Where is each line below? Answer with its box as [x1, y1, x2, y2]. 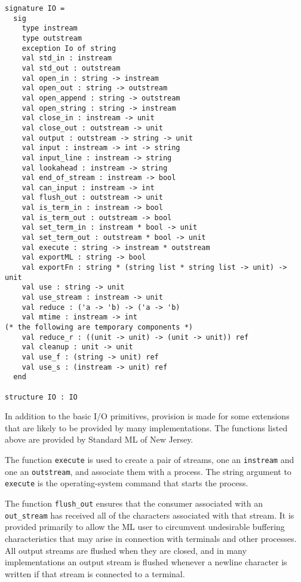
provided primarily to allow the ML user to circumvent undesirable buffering [5, 520, 285, 533]
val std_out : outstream [21, 63, 121, 72]
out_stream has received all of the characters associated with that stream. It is [5, 508, 294, 521]
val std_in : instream [21, 54, 112, 63]
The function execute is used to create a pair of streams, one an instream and [5, 453, 294, 466]
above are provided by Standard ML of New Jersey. [5, 433, 193, 446]
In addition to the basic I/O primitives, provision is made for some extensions [5, 410, 290, 422]
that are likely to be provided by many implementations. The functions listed [5, 421, 288, 434]
